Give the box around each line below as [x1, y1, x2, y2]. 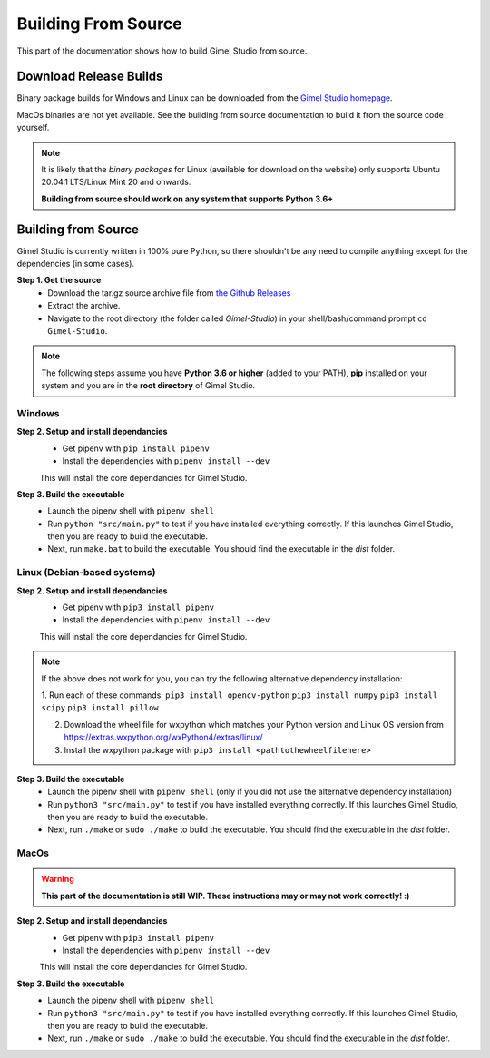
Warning [41, 874, 74, 885]
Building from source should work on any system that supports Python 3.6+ [41, 193, 334, 204]
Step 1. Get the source [16, 275, 102, 286]
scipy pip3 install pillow [41, 703, 159, 713]
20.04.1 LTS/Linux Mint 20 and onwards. [41, 177, 191, 188]
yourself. [16, 122, 50, 133]
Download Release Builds [16, 69, 163, 84]
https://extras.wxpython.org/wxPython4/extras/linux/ [64, 731, 263, 743]
